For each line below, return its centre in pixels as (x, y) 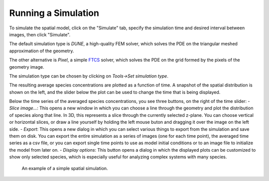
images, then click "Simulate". (40, 34)
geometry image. (27, 67)
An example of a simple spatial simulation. (65, 168)
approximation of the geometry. (42, 51)
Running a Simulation (54, 13)
